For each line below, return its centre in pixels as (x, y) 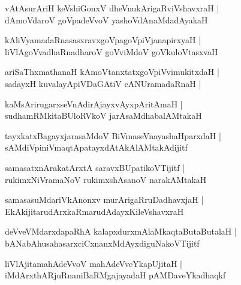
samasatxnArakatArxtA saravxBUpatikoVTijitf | (95, 167)
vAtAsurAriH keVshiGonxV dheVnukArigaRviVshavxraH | (112, 8)
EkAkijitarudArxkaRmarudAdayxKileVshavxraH (94, 211)
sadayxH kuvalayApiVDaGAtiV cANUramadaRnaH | (103, 83)
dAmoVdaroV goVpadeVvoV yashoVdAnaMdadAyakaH (106, 19)
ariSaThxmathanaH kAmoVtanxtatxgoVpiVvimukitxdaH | (112, 72)
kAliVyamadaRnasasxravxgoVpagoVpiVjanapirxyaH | (103, 40)
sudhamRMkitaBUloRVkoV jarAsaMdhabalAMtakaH (103, 115)
